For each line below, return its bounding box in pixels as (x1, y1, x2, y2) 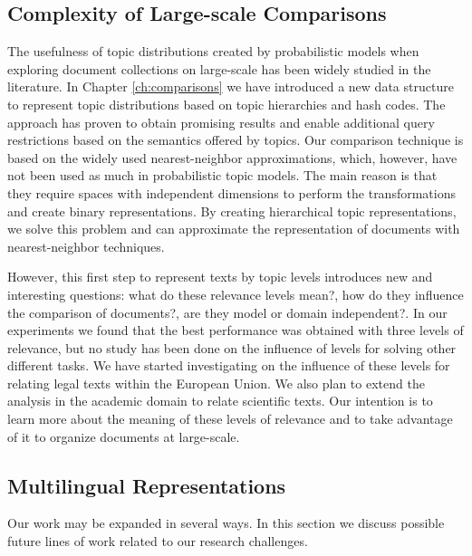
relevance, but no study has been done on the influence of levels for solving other (7, 338, 457, 357)
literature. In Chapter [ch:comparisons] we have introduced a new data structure (7, 77, 454, 96)
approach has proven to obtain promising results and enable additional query (7, 112, 435, 131)
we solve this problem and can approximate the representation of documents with (7, 219, 460, 238)
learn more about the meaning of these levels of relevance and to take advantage (7, 409, 453, 428)
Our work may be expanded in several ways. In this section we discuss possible (7, 513, 445, 532)
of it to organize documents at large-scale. (7, 427, 240, 446)
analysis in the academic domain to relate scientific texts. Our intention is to (7, 391, 433, 410)
